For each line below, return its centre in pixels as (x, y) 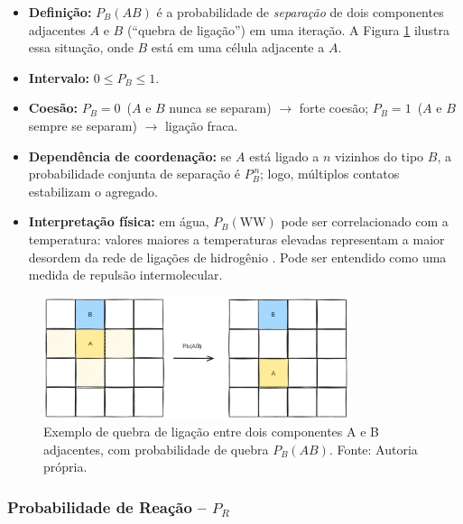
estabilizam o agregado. (93, 191)
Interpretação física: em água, (119, 221)
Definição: (60, 12)
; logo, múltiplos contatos (330, 174)
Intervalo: (59, 77)
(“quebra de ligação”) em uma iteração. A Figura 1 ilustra (288, 29)
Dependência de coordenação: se (130, 156)
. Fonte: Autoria (373, 449)
